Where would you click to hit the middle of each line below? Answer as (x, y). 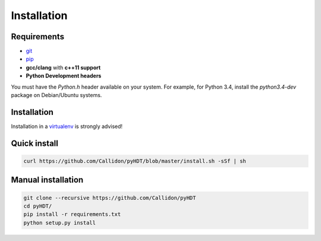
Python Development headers (64, 76)
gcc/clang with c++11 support (63, 67)
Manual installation (47, 180)
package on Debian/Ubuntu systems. (56, 95)
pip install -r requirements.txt (72, 215)
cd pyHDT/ (38, 206)
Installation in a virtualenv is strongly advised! (67, 126)
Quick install (35, 143)
